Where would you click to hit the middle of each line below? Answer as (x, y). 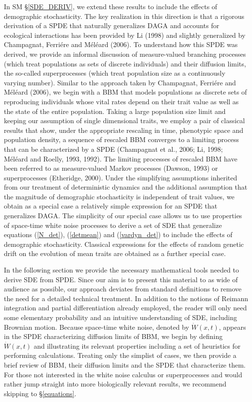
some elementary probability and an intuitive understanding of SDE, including (121, 317)
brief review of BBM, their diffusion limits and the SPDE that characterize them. (125, 364)
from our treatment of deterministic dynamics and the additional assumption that (126, 187)
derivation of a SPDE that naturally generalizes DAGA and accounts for (112, 25)
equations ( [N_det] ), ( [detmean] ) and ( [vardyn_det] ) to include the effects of (118, 234)
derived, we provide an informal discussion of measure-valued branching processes (125, 54)
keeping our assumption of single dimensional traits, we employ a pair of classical (125, 121)
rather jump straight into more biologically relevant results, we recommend (115, 384)
